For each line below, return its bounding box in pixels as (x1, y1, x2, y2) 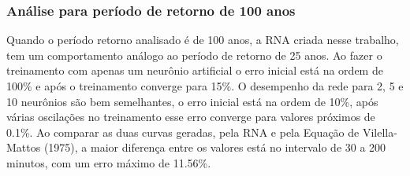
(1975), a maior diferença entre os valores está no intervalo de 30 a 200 (43, 139, 386, 156)
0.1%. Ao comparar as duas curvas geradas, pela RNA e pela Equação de (6, 123, 360, 140)
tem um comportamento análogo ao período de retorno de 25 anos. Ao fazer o (6, 46, 382, 63)
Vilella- (362, 123, 397, 140)
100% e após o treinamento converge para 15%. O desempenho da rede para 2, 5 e (6, 78, 404, 93)
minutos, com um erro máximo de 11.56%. (6, 154, 211, 170)
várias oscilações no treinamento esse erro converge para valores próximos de (6, 108, 375, 125)
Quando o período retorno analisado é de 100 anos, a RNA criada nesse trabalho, (6, 31, 399, 48)
